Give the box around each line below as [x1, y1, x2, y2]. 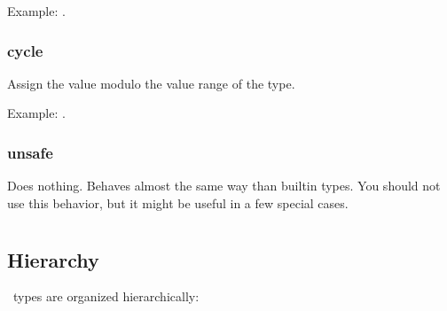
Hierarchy [7, 245, 99, 273]
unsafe [7, 141, 53, 163]
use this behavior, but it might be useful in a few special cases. [7, 193, 349, 212]
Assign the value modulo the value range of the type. [7, 74, 295, 92]
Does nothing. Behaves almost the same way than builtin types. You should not [7, 176, 441, 195]
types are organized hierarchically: [12, 287, 200, 306]
